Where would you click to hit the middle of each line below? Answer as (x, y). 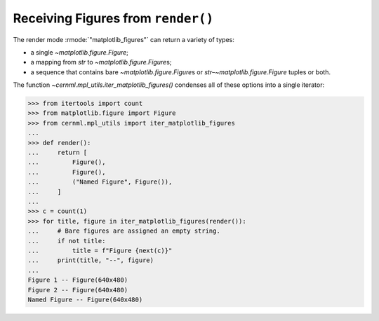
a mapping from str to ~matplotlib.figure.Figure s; (101, 62)
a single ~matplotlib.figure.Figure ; (80, 52)
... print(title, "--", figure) (91, 260)
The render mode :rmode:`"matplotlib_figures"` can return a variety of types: (124, 39)
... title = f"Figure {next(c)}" (100, 250)
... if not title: (67, 241)
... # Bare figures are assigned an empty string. (124, 231)
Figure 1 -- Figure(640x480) (78, 280)
